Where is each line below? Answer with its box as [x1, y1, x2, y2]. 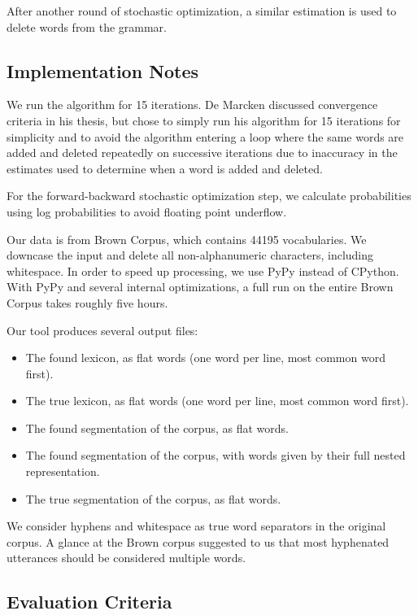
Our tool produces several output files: [7, 321, 198, 338]
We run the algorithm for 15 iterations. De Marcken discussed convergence [7, 96, 378, 113]
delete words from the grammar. [7, 18, 167, 35]
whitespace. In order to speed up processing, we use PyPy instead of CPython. [7, 262, 399, 279]
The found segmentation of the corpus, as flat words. [25, 419, 289, 436]
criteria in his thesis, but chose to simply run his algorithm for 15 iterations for [7, 111, 401, 129]
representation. [25, 463, 100, 480]
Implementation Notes [7, 58, 199, 83]
